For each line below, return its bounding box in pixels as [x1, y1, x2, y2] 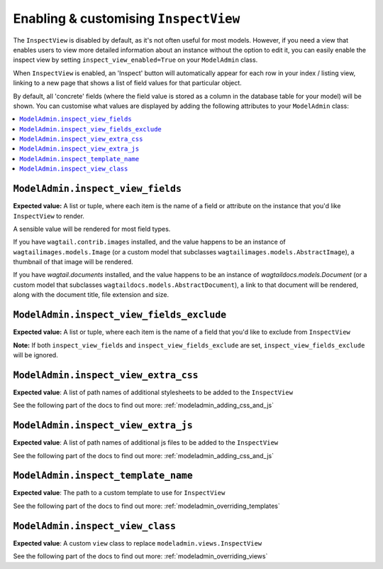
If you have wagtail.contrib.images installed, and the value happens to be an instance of [13, 238, 287, 246]
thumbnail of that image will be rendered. [13, 258, 134, 266]
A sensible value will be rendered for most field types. [13, 224, 171, 233]
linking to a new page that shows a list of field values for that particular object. [13, 79, 243, 87]
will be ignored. [13, 350, 58, 359]
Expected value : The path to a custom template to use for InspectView [13, 489, 226, 497]
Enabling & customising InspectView [13, 11, 240, 26]
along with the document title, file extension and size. [13, 291, 170, 299]
